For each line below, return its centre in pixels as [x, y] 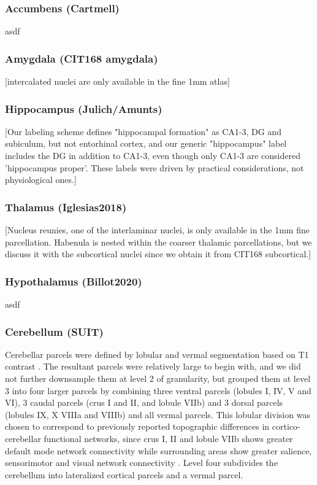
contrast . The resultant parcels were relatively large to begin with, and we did [153, 366]
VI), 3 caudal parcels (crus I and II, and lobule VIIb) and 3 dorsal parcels [144, 402]
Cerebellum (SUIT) [54, 331]
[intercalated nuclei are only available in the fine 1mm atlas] [117, 81]
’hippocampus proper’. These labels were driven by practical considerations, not [155, 167]
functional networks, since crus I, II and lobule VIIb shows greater [168, 438]
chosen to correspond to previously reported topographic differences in [137, 426]
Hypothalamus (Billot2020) [74, 281]
